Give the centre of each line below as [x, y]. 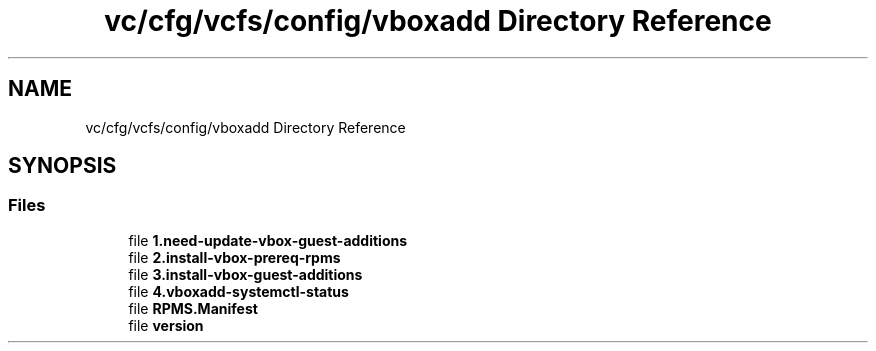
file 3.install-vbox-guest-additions [245, 274]
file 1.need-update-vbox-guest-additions [268, 240]
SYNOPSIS [62, 166]
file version [166, 325]
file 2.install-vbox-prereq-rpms [234, 257]
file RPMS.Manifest [193, 308]
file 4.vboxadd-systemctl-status [238, 291]
